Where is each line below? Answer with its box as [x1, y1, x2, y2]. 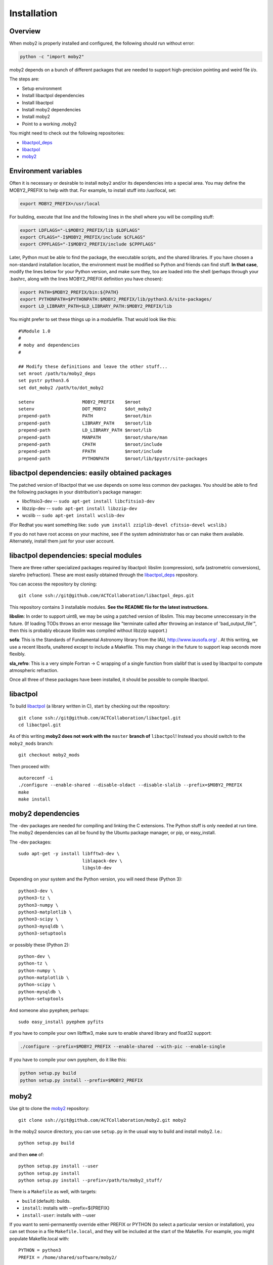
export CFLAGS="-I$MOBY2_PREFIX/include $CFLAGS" [20, 234, 146, 240]
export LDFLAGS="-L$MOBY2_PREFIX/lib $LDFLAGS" [20, 227, 140, 233]
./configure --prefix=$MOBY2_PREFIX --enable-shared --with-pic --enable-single [20, 1044, 225, 1049]
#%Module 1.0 [18, 328, 51, 334]
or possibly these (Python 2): [9, 942, 70, 948]
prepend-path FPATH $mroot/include [18, 448, 163, 454]
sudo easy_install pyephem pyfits [18, 1019, 104, 1025]
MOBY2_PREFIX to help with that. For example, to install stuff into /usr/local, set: [9, 187, 176, 193]
